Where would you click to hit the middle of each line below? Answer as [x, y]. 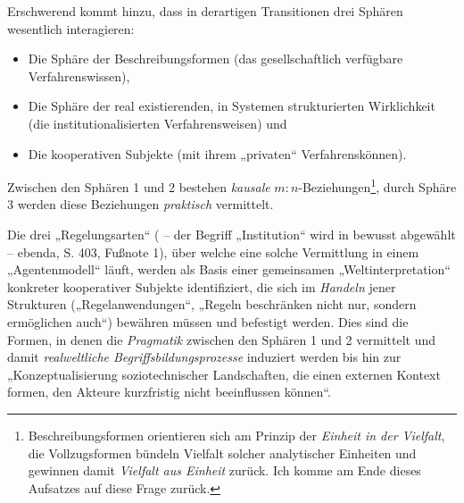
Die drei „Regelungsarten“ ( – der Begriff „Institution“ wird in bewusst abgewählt [232, 234]
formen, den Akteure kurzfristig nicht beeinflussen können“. [169, 392]
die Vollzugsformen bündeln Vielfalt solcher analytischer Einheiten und [222, 453]
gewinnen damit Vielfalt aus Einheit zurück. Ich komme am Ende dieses [224, 470]
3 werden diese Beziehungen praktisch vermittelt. [141, 204]
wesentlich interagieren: [71, 28]
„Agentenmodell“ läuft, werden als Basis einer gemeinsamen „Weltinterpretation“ [229, 269]
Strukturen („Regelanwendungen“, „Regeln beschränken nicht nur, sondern [212, 304]
